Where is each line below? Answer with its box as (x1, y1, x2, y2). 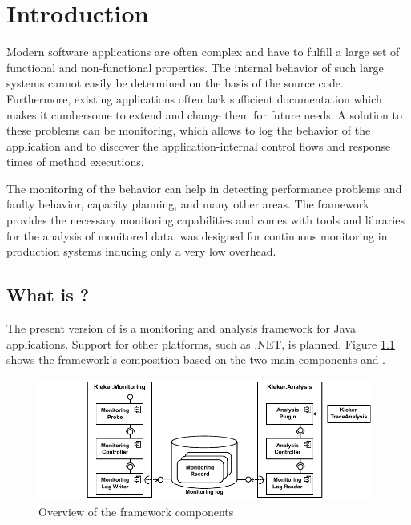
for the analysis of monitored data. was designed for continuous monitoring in (6, 227, 388, 244)
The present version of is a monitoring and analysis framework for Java (6, 320, 356, 337)
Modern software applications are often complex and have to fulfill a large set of (6, 43, 400, 60)
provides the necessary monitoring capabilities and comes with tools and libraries (6, 212, 405, 228)
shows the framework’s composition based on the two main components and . (6, 351, 386, 368)
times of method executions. (6, 153, 144, 170)
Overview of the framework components (38, 503, 234, 519)
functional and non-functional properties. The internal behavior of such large (6, 59, 384, 75)
